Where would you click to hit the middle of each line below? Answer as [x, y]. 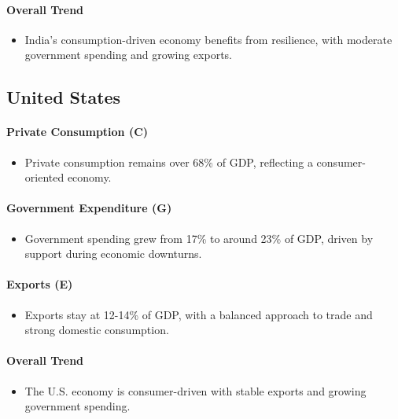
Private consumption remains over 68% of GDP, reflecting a [169, 162]
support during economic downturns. [113, 254]
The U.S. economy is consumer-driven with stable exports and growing [195, 390]
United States [64, 97]
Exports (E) [40, 284]
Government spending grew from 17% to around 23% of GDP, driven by [199, 238]
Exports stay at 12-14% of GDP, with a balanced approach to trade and [199, 314]
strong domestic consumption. [97, 330]
